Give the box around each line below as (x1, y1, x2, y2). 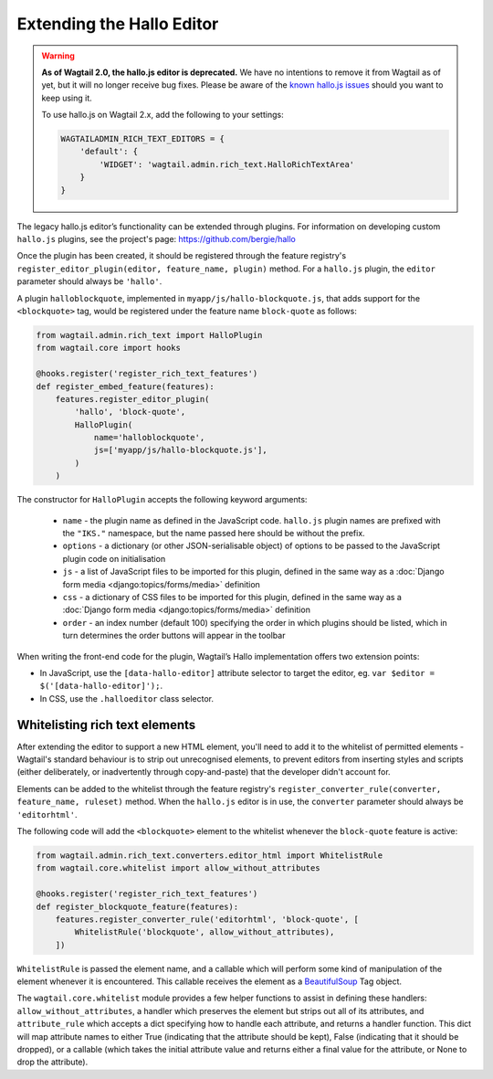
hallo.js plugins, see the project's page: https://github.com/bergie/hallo (16, 234, 297, 245)
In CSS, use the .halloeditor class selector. (39, 693, 215, 703)
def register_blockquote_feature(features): (36, 901, 239, 912)
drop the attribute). (16, 1056, 89, 1068)
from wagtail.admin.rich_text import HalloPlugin (36, 330, 263, 340)
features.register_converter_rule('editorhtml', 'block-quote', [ (55, 914, 360, 925)
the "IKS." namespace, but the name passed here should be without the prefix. (62, 528, 365, 539)
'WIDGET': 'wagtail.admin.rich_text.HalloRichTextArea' (99, 159, 355, 169)
